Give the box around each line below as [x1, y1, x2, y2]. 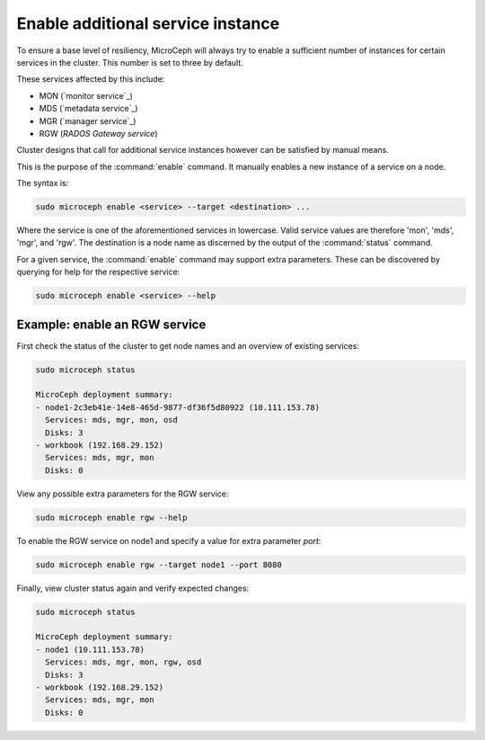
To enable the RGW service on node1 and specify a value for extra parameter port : [16, 535, 322, 546]
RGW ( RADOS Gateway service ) [39, 128, 158, 138]
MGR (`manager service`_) [39, 115, 137, 126]
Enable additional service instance [16, 13, 280, 33]
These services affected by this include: [16, 74, 165, 85]
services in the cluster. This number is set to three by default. [16, 57, 244, 67]
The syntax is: [16, 178, 69, 189]
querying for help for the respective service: [16, 266, 181, 278]
